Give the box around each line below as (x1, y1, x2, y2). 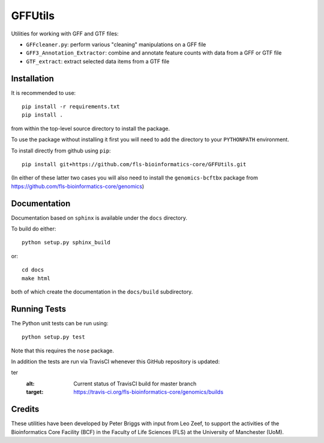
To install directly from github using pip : (11, 147, 111, 154)
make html (22, 275, 50, 282)
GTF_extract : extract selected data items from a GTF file (26, 58, 170, 65)
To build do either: (11, 225, 56, 232)
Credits (11, 404, 40, 414)
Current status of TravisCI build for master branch (73, 380, 197, 387)
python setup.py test (22, 334, 85, 340)
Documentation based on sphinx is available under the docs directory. (11, 214, 187, 221)
